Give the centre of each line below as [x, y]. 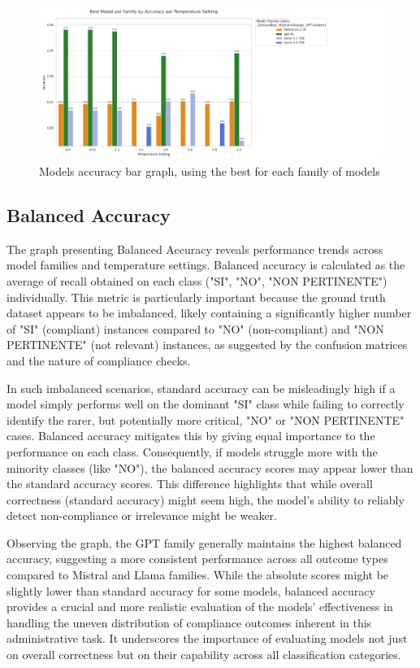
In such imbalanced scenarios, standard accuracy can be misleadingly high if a [201, 388]
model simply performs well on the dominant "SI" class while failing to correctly [206, 404]
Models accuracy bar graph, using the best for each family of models [210, 170]
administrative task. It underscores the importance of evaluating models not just [207, 638]
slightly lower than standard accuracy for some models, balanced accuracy [191, 590]
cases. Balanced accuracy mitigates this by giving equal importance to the [191, 436]
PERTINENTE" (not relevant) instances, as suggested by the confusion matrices [207, 345]
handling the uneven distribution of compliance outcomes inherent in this [189, 622]
